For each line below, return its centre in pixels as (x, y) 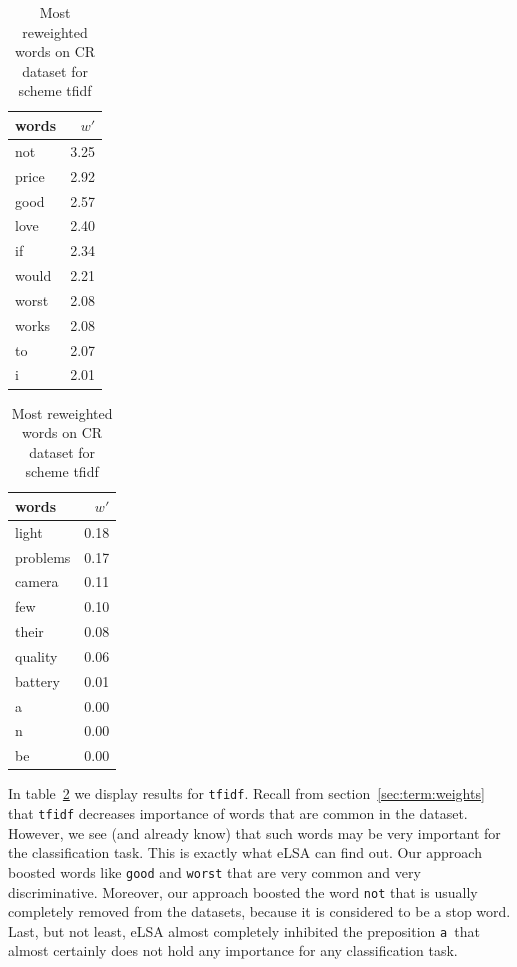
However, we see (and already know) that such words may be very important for (254, 832)
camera (37, 581)
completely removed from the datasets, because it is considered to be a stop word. (259, 911)
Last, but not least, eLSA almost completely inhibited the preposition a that (244, 930)
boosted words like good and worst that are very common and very (214, 871)
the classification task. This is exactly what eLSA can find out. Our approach (245, 852)
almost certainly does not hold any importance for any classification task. (233, 950)
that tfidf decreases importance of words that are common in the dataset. (238, 813)
